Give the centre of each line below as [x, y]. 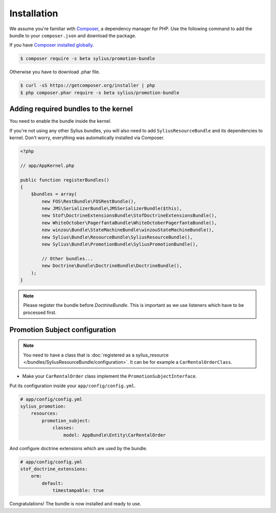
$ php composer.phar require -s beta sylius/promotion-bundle [100, 93]
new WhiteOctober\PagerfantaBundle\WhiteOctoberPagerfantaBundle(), [129, 223]
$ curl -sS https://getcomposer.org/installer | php [88, 85]
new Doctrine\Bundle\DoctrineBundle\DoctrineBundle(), [112, 266]
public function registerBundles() [65, 180]
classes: [63, 428]
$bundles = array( [54, 194]
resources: [44, 414]
